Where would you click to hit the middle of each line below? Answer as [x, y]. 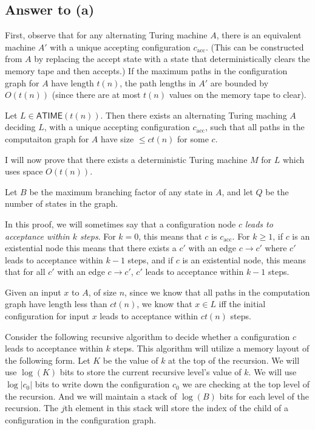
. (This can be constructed [255, 47]
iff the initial [242, 304]
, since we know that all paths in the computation [217, 292]
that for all [25, 272]
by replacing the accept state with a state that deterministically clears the [172, 59]
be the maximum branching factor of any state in [121, 191]
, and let [237, 191]
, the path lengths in [158, 82]
